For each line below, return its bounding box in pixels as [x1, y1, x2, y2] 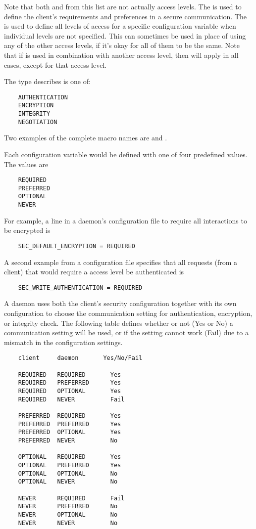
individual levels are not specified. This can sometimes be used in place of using [4, 30, 246, 41]
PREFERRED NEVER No [18, 437, 118, 444]
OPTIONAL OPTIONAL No [18, 470, 118, 477]
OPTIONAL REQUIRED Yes [18, 453, 121, 461]
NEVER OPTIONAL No [18, 511, 118, 518]
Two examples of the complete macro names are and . [4, 132, 167, 143]
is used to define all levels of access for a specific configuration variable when [4, 21, 236, 31]
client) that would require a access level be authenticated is [4, 266, 184, 277]
